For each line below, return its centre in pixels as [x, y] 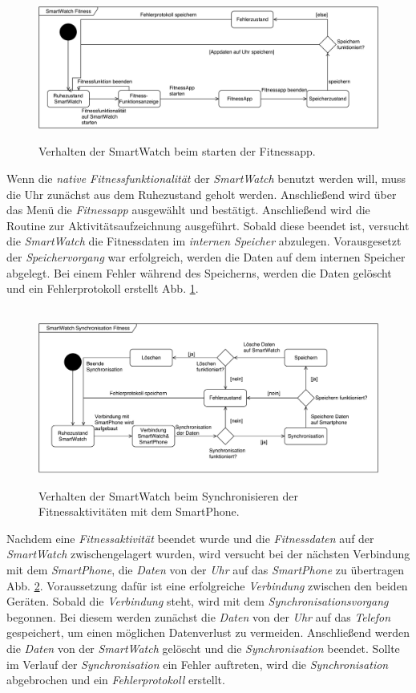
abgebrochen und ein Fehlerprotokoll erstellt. [116, 680]
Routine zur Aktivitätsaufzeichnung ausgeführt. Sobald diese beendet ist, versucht [208, 225]
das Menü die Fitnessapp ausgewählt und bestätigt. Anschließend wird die [188, 210]
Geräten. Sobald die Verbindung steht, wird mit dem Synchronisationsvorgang [198, 601]
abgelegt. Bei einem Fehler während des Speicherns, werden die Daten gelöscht [199, 272]
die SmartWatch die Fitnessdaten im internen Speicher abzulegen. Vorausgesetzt [204, 241]
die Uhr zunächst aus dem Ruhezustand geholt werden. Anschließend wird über [202, 194]
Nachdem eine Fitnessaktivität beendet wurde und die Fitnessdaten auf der [190, 538]
